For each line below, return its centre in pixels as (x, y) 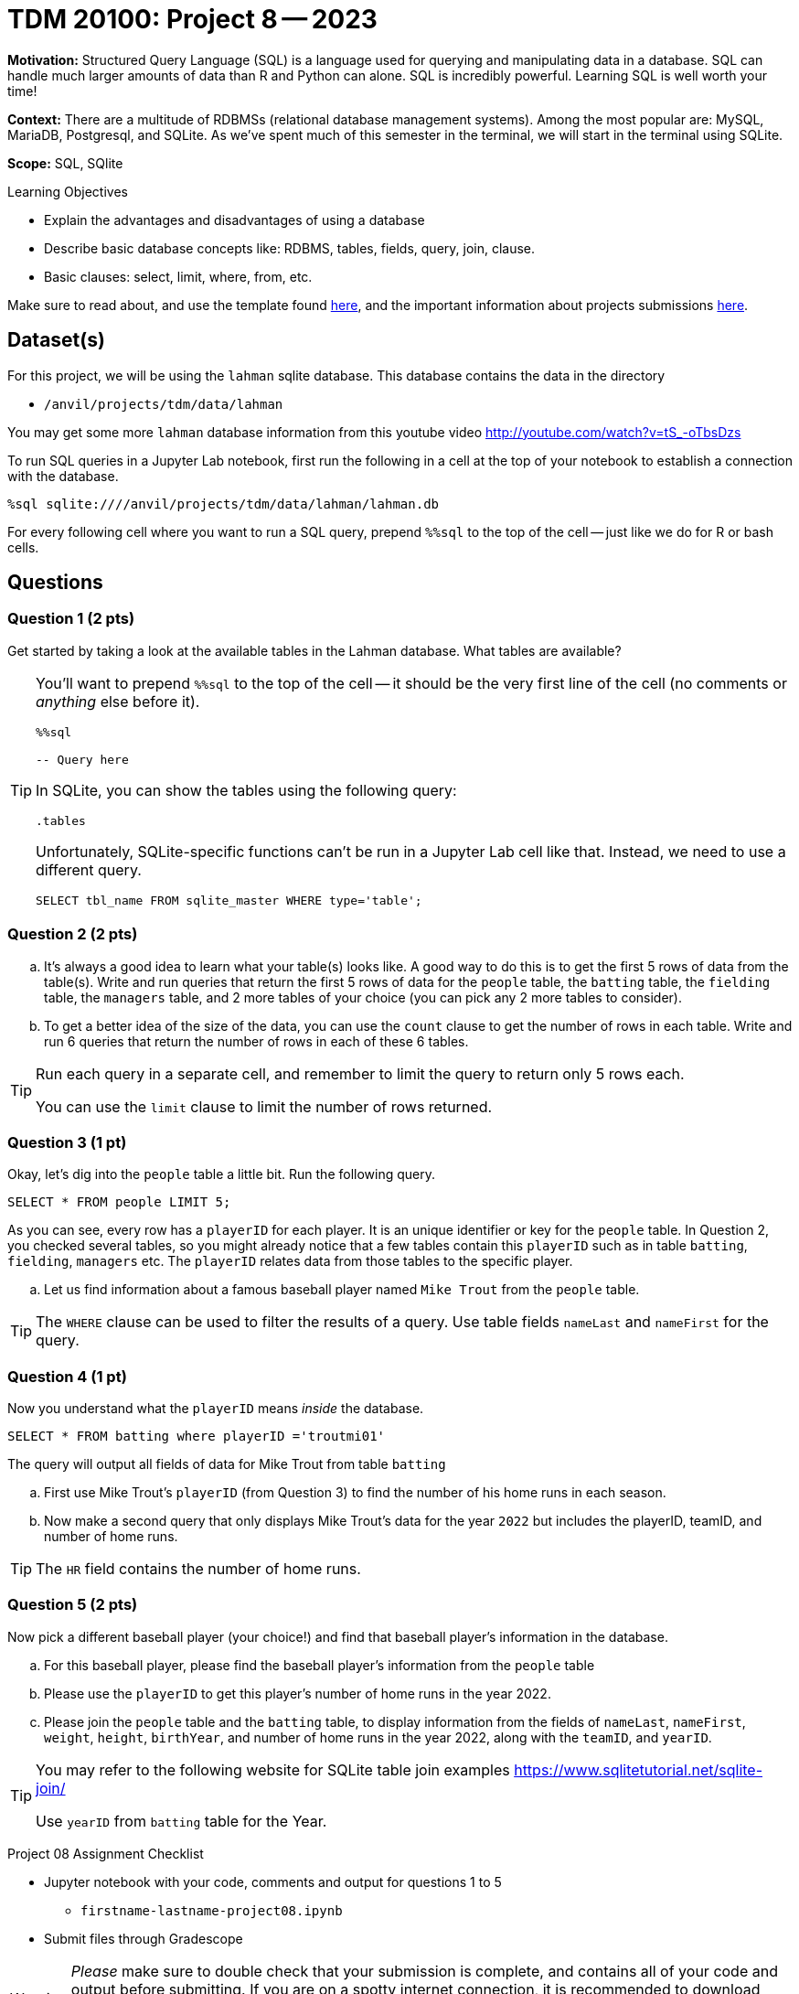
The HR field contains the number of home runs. (198, 1569)
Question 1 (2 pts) (71, 619)
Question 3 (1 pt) (67, 1142)
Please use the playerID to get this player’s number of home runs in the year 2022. (298, 1693)
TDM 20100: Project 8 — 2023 (192, 19)
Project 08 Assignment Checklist (106, 1853)
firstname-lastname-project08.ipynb (212, 1910)
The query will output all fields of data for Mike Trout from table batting (227, 1464)
